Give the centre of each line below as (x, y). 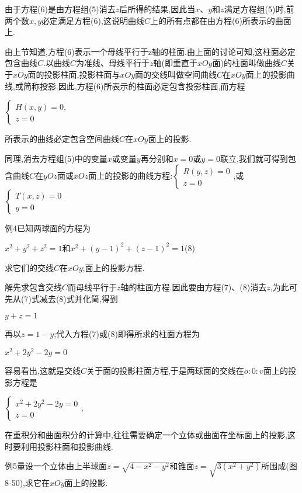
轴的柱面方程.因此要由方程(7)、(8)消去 (194, 287)
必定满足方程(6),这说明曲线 (93, 20)
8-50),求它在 (27, 483)
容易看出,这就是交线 (43, 370)
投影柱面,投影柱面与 (82, 74)
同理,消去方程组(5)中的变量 (56, 158)
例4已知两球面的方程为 (48, 228)
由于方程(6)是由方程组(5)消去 (60, 9)
